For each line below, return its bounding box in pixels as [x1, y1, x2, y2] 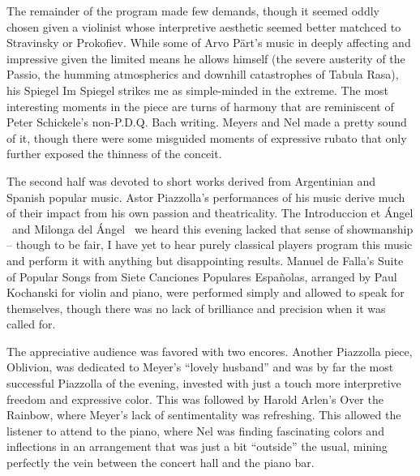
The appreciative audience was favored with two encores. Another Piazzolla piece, [6, 342, 413, 359]
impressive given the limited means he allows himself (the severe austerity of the [6, 49, 405, 66]
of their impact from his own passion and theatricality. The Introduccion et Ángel [6, 204, 414, 221]
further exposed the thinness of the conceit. [6, 145, 222, 162]
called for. [6, 315, 56, 332]
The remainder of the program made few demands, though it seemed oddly [6, 2, 379, 19]
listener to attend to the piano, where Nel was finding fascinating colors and [6, 422, 384, 439]
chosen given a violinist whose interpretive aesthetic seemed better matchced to [6, 18, 401, 35]
